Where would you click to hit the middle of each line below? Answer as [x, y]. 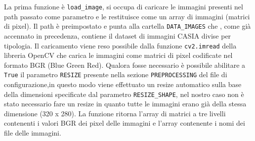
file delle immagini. [33, 133]
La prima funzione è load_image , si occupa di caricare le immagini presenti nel [124, 6]
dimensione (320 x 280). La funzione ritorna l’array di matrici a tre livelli [115, 113]
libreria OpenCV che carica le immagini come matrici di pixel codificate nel [118, 55]
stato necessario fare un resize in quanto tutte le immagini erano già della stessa [125, 104]
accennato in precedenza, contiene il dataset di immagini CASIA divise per [118, 35]
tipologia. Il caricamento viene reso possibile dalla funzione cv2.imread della [120, 45]
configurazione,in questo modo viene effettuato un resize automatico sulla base [123, 84]
